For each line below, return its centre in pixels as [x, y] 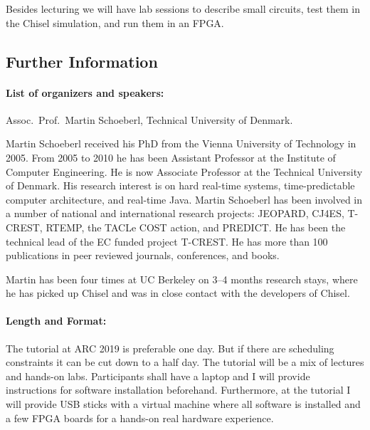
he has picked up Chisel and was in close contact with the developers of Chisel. [178, 293]
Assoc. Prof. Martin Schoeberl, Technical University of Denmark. [149, 119]
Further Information [82, 61]
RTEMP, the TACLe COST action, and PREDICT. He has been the [196, 227]
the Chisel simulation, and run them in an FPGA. [115, 22]
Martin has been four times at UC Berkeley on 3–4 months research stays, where [182, 279]
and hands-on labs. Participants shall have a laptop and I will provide [158, 376]
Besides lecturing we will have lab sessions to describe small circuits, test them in [183, 9]
